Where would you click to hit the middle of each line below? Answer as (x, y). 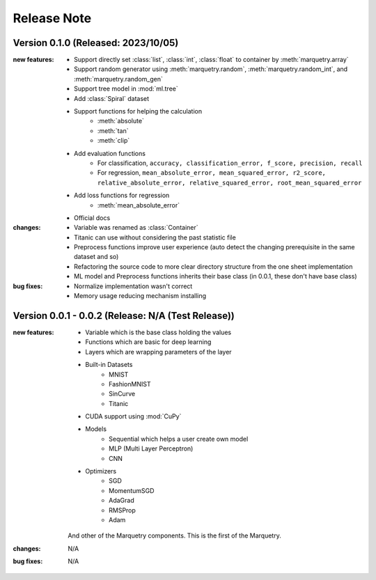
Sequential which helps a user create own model (179, 439)
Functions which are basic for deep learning (148, 342)
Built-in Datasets (109, 365)
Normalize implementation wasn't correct (133, 286)
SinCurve (122, 394)
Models (96, 429)
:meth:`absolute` (121, 121)
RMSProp (122, 510)
